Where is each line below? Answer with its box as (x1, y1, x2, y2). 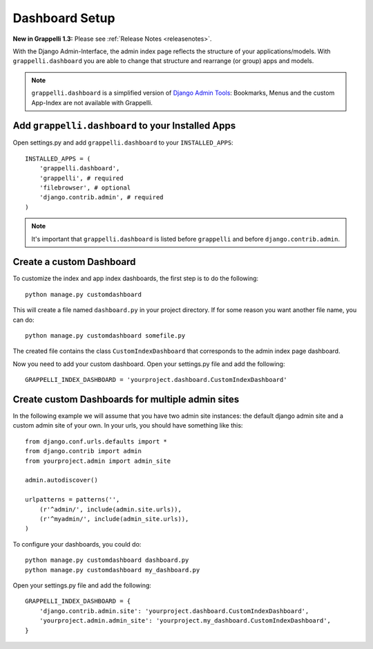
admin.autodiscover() (25, 476, 98, 484)
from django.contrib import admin (25, 447, 142, 455)
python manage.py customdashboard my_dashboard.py (25, 566, 200, 574)
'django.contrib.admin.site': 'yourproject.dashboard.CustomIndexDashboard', (39, 607, 309, 615)
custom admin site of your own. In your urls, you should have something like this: (12, 421, 243, 430)
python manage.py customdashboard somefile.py (25, 332, 186, 339)
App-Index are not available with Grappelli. (31, 98, 153, 107)
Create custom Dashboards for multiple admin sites (12, 393, 240, 405)
